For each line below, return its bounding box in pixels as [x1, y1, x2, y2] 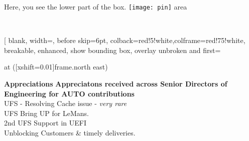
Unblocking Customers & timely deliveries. [4, 127, 136, 137]
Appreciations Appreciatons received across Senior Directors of [4, 78, 227, 89]
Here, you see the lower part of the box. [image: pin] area [4, 1, 187, 11]
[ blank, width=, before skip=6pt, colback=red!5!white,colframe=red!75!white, [4, 35, 245, 45]
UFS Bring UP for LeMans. [4, 107, 89, 118]
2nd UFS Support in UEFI [4, 117, 87, 128]
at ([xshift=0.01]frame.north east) [4, 61, 108, 72]
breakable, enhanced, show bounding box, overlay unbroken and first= [4, 44, 221, 55]
